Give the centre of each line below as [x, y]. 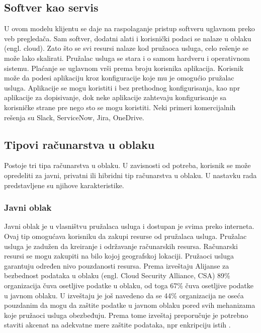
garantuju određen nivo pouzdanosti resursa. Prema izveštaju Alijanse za [117, 265]
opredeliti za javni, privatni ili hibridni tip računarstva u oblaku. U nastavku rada [130, 175]
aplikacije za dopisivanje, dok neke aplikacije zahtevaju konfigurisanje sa [115, 97]
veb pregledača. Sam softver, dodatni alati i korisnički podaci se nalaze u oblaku [128, 38]
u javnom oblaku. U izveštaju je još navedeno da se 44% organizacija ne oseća [124, 295]
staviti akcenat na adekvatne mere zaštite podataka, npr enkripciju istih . [117, 325]
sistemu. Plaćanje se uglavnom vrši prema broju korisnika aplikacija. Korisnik [124, 68]
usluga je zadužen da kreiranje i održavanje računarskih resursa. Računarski [121, 246]
